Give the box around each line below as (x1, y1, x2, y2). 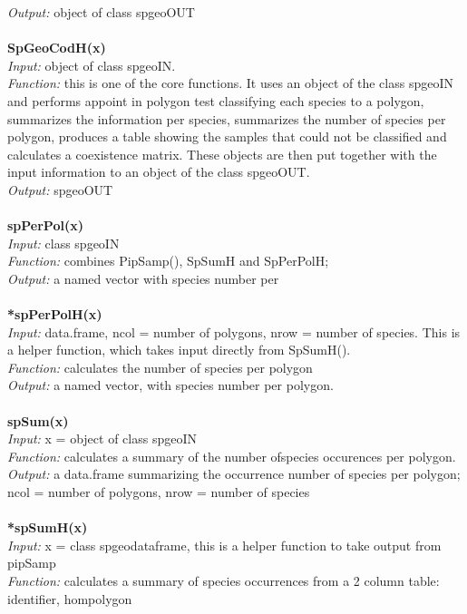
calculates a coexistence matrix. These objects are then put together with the (7, 144, 437, 163)
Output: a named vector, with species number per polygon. (7, 375, 334, 395)
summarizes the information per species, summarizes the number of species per (7, 109, 446, 128)
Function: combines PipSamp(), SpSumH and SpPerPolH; (7, 251, 329, 270)
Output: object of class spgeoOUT (7, 3, 195, 21)
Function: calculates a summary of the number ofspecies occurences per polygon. (7, 446, 456, 465)
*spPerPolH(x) (7, 305, 102, 324)
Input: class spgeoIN (7, 233, 120, 252)
